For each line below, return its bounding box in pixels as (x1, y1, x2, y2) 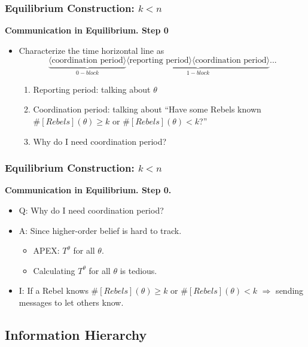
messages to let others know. (19, 296, 124, 308)
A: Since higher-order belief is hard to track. (19, 224, 182, 236)
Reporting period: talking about (33, 83, 151, 95)
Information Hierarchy (5, 325, 147, 343)
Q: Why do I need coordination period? (19, 204, 164, 217)
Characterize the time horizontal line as (19, 44, 164, 56)
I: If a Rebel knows (19, 284, 89, 297)
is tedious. (120, 264, 157, 276)
